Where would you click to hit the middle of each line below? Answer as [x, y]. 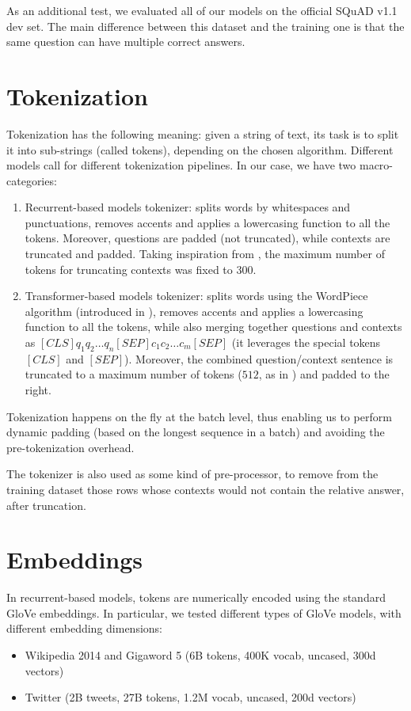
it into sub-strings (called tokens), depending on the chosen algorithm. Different [200, 149]
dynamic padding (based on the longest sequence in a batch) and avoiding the [196, 432]
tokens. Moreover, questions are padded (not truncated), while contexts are [207, 238]
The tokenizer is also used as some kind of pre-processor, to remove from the [192, 474]
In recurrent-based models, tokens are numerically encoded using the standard [196, 597]
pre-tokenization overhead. [70, 447]
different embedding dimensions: [84, 628]
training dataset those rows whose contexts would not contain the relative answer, [205, 489]
